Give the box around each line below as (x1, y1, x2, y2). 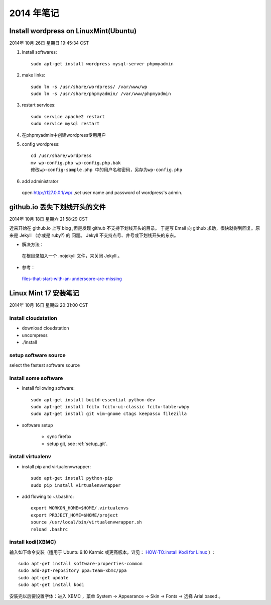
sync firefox (47, 434, 72, 440)
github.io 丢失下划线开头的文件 (9, 203, 106, 211)
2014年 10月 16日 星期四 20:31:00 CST (9, 302, 88, 308)
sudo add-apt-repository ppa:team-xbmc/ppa (18, 568, 127, 573)
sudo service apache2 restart (31, 114, 105, 119)
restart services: (22, 102, 56, 108)
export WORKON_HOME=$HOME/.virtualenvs (31, 505, 129, 511)
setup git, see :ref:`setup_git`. (47, 441, 108, 447)
